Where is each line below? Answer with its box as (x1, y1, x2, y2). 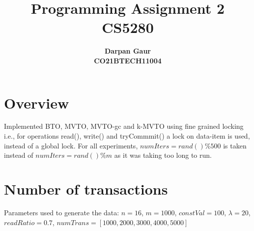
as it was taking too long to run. (114, 150, 212, 160)
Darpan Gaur (105, 46, 151, 56)
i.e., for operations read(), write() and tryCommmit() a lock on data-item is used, (4, 131, 250, 141)
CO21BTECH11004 (94, 55, 162, 65)
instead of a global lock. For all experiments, (4, 140, 138, 150)
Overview (4, 92, 69, 113)
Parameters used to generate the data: (4, 207, 119, 217)
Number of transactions (4, 179, 168, 199)
